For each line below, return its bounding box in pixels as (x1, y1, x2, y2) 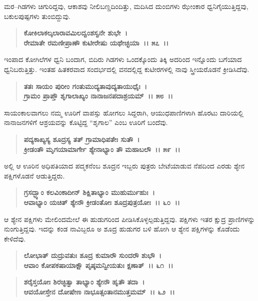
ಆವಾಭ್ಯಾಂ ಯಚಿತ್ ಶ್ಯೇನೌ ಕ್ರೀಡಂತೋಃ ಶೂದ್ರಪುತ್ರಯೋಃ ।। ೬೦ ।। (23, 196, 180, 207)
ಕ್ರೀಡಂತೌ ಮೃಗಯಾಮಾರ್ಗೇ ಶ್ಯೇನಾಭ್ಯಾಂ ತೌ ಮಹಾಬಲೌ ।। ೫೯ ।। (23, 143, 180, 154)
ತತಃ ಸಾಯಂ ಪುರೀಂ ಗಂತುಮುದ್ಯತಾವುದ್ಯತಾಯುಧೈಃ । (23, 80, 147, 91)
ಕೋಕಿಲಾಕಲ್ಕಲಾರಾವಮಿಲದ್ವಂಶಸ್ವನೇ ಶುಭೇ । (23, 27, 128, 38)
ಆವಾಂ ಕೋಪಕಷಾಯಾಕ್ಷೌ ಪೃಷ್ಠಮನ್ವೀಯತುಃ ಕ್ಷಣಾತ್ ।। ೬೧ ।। (23, 259, 174, 270)
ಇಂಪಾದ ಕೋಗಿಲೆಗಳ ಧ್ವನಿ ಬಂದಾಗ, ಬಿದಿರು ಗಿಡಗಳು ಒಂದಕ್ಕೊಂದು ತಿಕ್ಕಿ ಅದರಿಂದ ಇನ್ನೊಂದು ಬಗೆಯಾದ (4, 54, 242, 64)
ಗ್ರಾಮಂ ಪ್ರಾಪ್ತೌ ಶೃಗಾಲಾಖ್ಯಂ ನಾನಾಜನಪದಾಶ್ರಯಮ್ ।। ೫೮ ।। (23, 90, 173, 101)
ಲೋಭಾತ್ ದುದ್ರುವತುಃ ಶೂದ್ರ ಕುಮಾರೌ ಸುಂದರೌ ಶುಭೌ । (23, 250, 162, 260)
